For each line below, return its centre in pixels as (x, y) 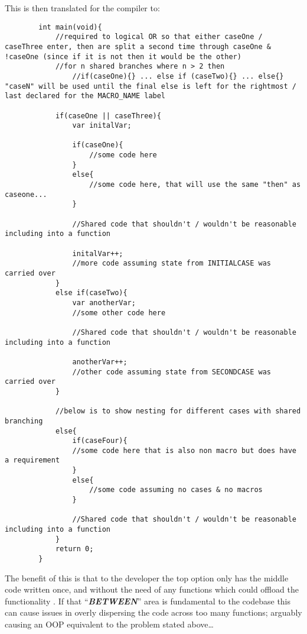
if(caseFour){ (100, 441)
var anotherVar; (104, 303)
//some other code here (119, 313)
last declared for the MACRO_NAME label (85, 96)
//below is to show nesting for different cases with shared (178, 411)
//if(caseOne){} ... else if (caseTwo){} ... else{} (178, 76)
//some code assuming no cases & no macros (176, 490)
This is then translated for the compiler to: (82, 8)
